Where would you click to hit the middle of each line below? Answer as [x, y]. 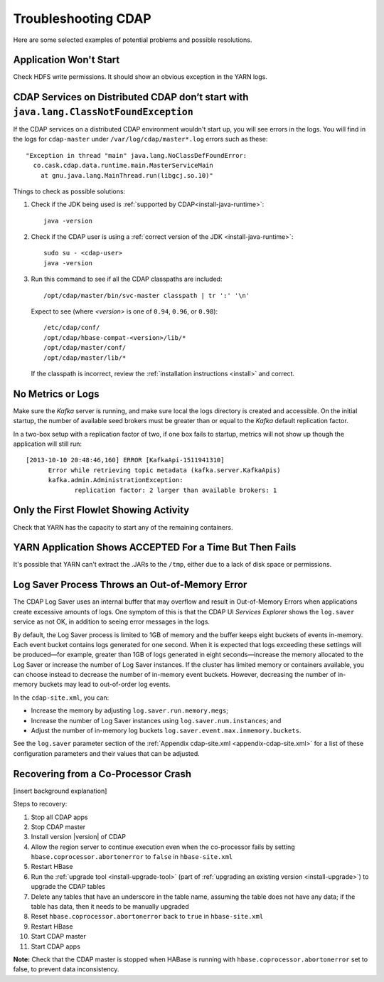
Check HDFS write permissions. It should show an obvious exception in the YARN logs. [140, 77]
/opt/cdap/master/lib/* [85, 358]
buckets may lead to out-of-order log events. [105, 684]
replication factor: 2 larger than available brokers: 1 [176, 490]
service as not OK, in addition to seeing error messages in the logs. [111, 621]
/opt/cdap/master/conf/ [85, 348]
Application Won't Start [66, 60]
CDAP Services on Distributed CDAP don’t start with [131, 97]
